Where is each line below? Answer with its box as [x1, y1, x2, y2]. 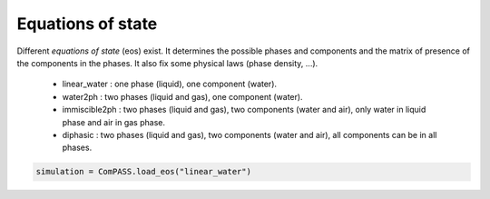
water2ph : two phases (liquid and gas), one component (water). [62, 91, 303, 102]
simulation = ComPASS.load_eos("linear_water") [35, 166, 251, 177]
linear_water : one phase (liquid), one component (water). [62, 78, 277, 90]
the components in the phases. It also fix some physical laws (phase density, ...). [16, 57, 318, 68]
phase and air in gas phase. [62, 116, 165, 127]
